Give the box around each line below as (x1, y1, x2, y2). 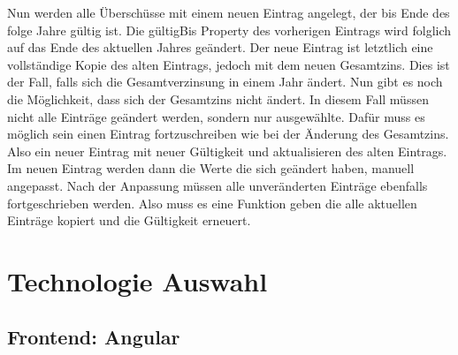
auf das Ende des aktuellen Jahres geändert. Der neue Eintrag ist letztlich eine (7, 38, 433, 57)
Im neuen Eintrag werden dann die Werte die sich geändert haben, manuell (7, 159, 415, 177)
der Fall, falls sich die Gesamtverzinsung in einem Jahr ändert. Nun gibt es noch (7, 72, 443, 91)
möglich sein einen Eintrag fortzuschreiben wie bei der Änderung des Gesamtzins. (7, 125, 449, 143)
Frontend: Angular (7, 323, 180, 351)
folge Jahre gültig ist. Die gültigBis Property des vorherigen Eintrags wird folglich (7, 20, 452, 39)
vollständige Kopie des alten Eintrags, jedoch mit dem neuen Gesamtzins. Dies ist (7, 55, 450, 73)
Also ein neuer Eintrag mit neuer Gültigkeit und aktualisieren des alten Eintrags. (7, 141, 447, 160)
